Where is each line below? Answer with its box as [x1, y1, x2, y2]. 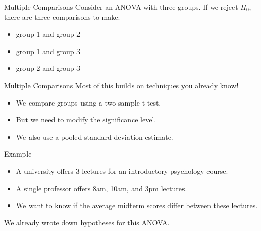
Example [4, 148, 32, 159]
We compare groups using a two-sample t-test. [16, 97, 161, 108]
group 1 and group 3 [16, 45, 81, 56]
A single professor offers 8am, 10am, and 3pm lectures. [16, 183, 187, 193]
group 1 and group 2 [16, 29, 81, 39]
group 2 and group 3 [16, 63, 81, 73]
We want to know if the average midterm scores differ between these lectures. [16, 200, 258, 211]
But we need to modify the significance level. [16, 114, 156, 125]
